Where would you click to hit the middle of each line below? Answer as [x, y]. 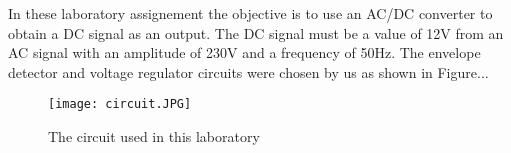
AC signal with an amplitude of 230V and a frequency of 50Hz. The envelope [244, 52]
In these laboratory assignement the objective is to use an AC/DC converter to [250, 13]
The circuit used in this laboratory [154, 136]
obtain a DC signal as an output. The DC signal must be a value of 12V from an [256, 32]
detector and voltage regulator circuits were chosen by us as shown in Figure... [248, 71]
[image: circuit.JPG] [120, 104]
